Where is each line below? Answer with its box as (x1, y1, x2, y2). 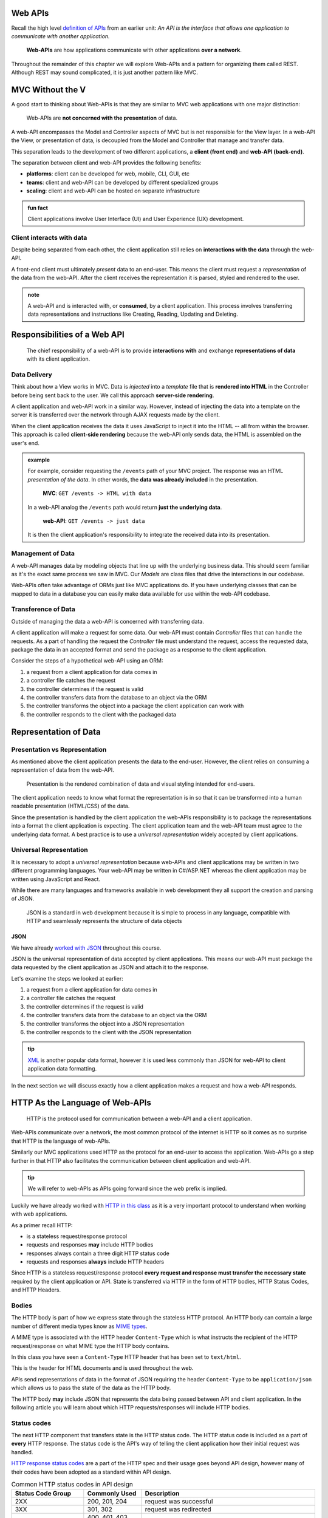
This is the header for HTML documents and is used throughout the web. (11, 1364, 194, 1372)
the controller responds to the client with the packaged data (26, 710, 176, 718)
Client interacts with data (11, 233, 87, 242)
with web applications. (11, 1210, 68, 1217)
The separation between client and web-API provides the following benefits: (11, 158, 202, 166)
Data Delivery (11, 370, 53, 379)
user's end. (11, 439, 39, 446)
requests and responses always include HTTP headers (26, 1258, 164, 1265)
